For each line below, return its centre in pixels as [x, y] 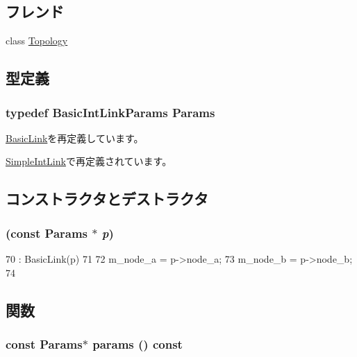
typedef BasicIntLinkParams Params [110, 112]
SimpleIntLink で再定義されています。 [89, 161]
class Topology [37, 41]
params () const [138, 343]
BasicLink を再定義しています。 [75, 138]
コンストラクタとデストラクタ [107, 199]
